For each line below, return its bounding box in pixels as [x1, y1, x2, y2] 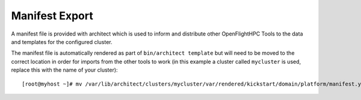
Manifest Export [11, 9, 93, 22]
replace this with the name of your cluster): [11, 66, 118, 73]
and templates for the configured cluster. [11, 38, 113, 45]
